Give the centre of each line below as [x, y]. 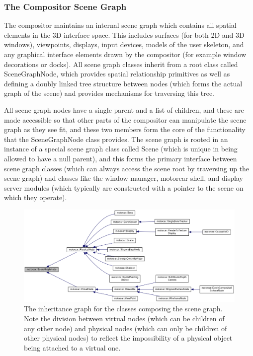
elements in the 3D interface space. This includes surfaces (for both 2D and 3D [124, 35]
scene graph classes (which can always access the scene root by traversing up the [127, 168]
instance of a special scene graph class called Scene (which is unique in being [121, 149]
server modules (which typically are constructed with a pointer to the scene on [124, 187]
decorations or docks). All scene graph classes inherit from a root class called [121, 64]
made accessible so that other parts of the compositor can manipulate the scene [125, 119]
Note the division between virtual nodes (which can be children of [124, 318]
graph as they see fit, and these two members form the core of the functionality [125, 129]
